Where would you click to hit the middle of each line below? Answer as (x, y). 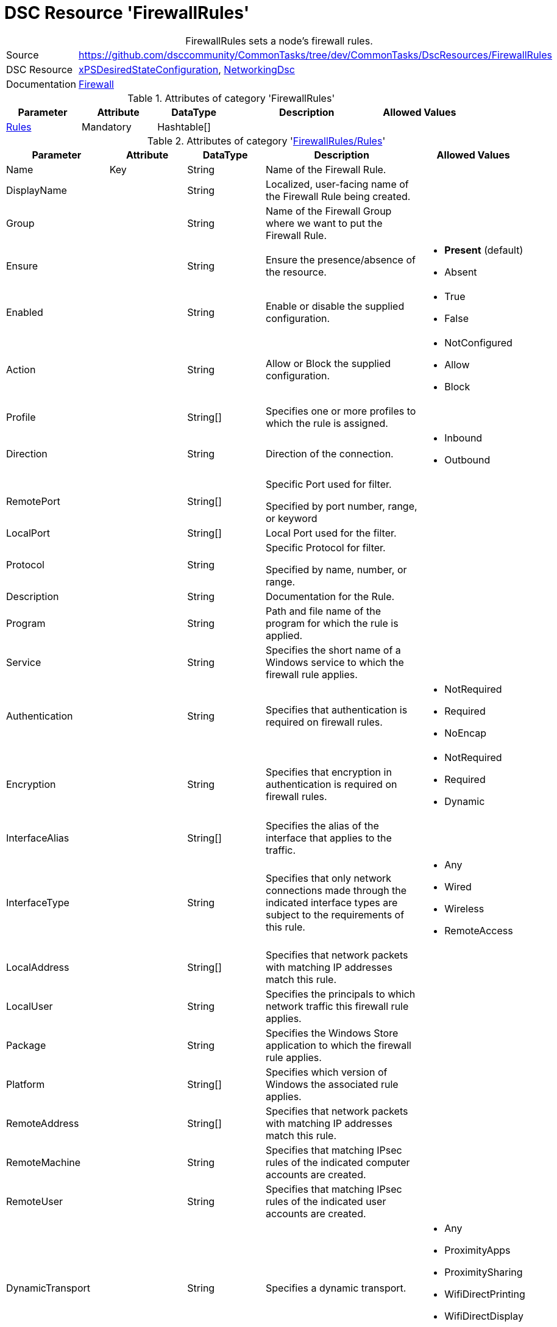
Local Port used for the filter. (331, 533)
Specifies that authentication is (337, 710)
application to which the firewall (339, 1045)
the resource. (296, 272)
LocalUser (30, 1006)
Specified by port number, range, (342, 506)
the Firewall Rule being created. (338, 196)
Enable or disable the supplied (335, 306)
